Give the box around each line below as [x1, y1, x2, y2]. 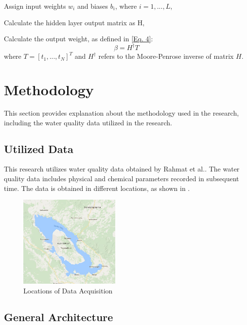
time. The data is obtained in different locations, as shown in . [4, 183, 190, 193]
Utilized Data [4, 141, 73, 156]
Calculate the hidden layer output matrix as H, [4, 17, 145, 27]
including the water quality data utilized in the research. [4, 117, 172, 127]
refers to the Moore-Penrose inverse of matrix [98, 51, 234, 61]
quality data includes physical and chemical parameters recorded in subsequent [4, 173, 239, 183]
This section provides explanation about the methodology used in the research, [4, 108, 239, 118]
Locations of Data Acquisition [23, 286, 113, 295]
